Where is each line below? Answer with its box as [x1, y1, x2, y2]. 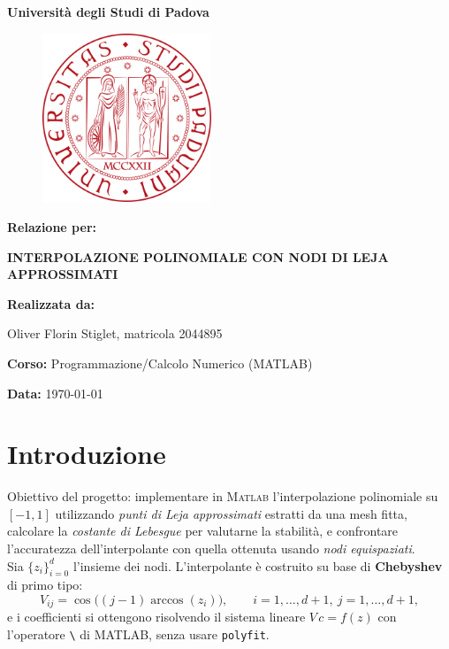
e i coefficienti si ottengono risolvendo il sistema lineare [7, 607, 306, 626]
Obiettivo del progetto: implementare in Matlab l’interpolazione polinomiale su [7, 487, 438, 506]
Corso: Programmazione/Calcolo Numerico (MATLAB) [7, 353, 313, 372]
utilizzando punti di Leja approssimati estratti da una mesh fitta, [55, 504, 407, 522]
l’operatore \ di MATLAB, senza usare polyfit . [7, 625, 270, 644]
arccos [150, 594, 184, 607]
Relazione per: [7, 217, 96, 236]
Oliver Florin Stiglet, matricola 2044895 [7, 324, 223, 343]
